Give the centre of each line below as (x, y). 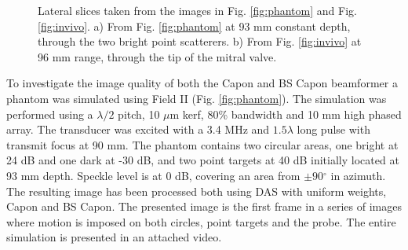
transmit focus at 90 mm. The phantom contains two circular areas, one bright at (202, 144)
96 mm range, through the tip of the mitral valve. (157, 56)
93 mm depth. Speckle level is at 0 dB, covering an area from (153, 175)
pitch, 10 (139, 114)
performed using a (50, 114)
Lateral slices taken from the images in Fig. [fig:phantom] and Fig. (197, 10)
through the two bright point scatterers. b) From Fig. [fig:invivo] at (200, 41)
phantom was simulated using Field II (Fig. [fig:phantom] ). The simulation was (197, 98)
